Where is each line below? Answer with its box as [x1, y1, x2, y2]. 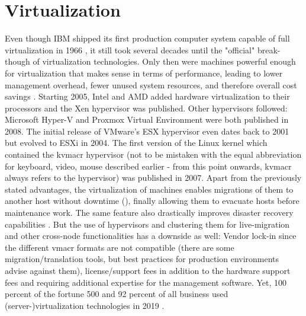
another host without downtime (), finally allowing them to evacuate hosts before [5, 194, 299, 207]
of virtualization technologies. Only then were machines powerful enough [33, 55, 296, 68]
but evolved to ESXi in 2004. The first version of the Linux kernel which [5, 136, 268, 149]
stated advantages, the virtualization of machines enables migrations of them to [5, 183, 294, 195]
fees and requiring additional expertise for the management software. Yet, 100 [5, 276, 287, 288]
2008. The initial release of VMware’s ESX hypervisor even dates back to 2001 [5, 125, 289, 137]
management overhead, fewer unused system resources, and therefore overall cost [5, 78, 297, 91]
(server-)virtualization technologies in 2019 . [5, 299, 165, 311]
